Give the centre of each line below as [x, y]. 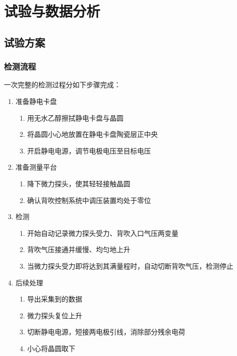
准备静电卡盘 [36, 101]
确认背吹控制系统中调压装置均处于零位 [89, 200]
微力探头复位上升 [55, 315]
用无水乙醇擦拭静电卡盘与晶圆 [75, 117]
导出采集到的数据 [55, 299]
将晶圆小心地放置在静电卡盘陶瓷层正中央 [92, 134]
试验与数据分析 [52, 11]
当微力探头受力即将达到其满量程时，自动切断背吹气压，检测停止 [130, 266]
